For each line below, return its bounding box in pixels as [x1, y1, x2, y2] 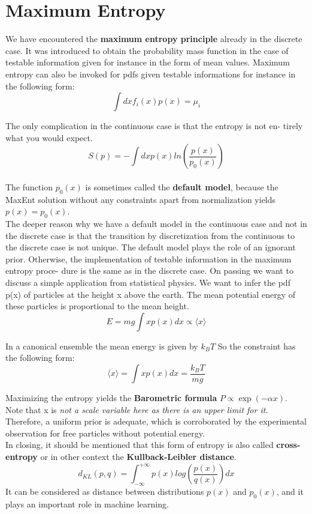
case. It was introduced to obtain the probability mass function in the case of [5, 44, 289, 56]
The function [5, 180, 53, 193]
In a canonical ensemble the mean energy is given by [5, 339, 198, 352]
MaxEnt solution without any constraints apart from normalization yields [5, 193, 276, 205]
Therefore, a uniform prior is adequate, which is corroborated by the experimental [5, 415, 307, 428]
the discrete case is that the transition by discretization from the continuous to [5, 229, 295, 241]
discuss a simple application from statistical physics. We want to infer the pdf [5, 276, 290, 289]
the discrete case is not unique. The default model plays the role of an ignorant [5, 241, 296, 253]
